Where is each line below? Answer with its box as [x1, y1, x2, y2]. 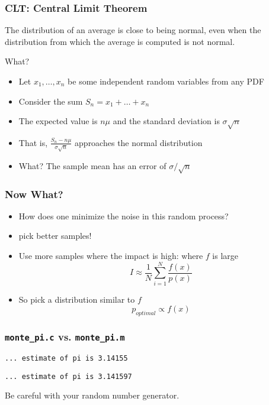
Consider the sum [18, 95, 83, 107]
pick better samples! [18, 229, 92, 242]
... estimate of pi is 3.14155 [5, 354, 128, 362]
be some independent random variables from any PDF [68, 75, 264, 87]
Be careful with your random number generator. [5, 389, 180, 401]
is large [212, 250, 238, 262]
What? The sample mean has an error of [18, 159, 166, 171]
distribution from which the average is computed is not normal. [5, 35, 235, 47]
